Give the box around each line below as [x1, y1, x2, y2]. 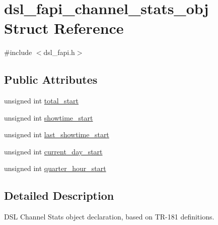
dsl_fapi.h [43, 47, 75, 58]
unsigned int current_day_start [4, 146, 103, 156]
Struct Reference [4, 18, 124, 38]
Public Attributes [4, 72, 98, 87]
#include [4, 47, 32, 58]
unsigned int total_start [4, 95, 79, 106]
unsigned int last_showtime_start [4, 129, 109, 140]
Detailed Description [4, 188, 114, 203]
